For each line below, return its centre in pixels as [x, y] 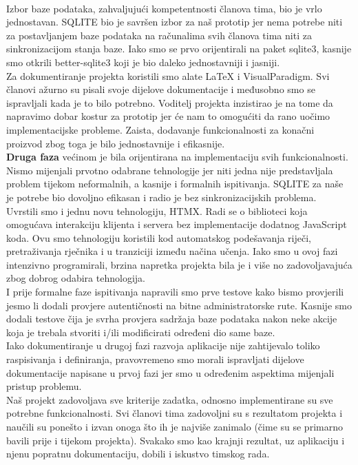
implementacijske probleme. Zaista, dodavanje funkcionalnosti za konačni [160, 129]
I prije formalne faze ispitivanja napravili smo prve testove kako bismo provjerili [175, 292]
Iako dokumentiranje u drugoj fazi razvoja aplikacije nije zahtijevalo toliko [163, 345]
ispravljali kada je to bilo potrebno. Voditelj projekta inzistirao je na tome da [170, 102]
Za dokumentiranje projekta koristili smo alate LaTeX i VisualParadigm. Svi [168, 75]
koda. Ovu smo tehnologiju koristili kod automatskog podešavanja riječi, [159, 237]
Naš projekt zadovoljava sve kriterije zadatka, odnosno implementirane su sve [170, 399]
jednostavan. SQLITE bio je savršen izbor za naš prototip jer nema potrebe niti [175, 22]
